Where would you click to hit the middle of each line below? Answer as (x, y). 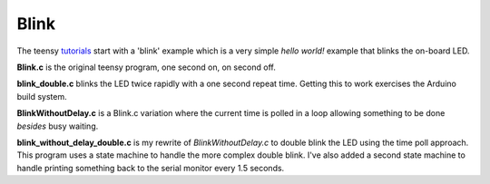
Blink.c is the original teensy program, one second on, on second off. (146, 67)
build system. (42, 96)
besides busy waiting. (58, 126)
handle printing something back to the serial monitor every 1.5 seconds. (151, 168)
